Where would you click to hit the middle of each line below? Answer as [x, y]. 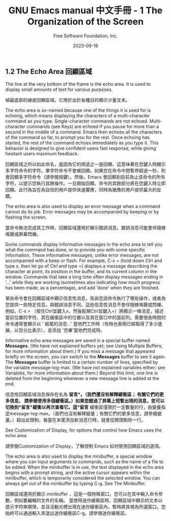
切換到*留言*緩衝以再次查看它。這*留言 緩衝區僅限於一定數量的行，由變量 [83, 407]
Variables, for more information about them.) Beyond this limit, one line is [82, 373]
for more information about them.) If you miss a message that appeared [80, 351]
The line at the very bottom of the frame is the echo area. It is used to [78, 84]
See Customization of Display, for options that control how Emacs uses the [83, 430]
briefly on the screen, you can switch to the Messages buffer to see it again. [85, 357]
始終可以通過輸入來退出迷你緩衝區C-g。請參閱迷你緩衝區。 [67, 513]
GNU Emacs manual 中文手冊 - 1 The [85, 10]
